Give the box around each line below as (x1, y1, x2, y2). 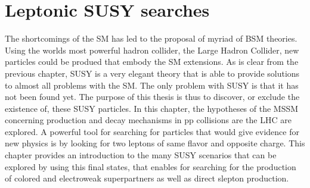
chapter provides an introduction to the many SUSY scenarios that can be (5, 149, 277, 161)
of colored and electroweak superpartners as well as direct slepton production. (5, 172, 289, 184)
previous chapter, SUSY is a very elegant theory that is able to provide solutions (5, 67, 300, 79)
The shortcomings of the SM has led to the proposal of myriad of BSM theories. (5, 32, 297, 45)
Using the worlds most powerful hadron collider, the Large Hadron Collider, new (5, 43, 299, 56)
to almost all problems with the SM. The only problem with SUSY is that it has (5, 79, 299, 91)
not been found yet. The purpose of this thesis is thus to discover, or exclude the (5, 90, 300, 103)
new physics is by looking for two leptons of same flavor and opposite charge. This (5, 137, 305, 149)
